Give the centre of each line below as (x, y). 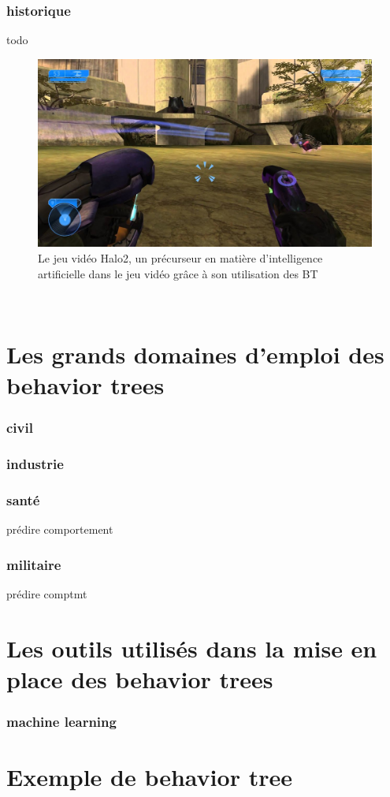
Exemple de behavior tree (149, 777)
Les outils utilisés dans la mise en (192, 648)
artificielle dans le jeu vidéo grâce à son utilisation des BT (178, 273)
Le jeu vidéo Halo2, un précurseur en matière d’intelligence (180, 257)
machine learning (61, 722)
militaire (34, 564)
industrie (35, 464)
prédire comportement (60, 529)
